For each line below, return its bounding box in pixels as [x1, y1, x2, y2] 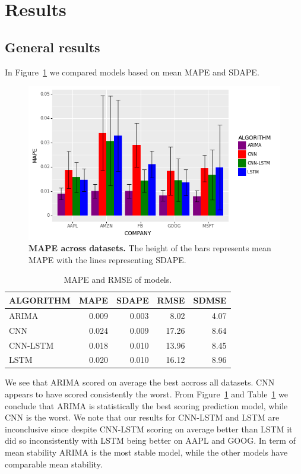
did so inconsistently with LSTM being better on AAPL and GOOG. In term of [5, 434, 296, 447]
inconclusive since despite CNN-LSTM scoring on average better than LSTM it [5, 422, 293, 435]
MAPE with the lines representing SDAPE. [28, 253, 186, 266]
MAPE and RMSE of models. [64, 273, 172, 286]
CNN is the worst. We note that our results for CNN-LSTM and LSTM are [5, 411, 280, 424]
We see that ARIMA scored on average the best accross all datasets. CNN [5, 376, 275, 388]
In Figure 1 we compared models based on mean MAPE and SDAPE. [5, 65, 259, 78]
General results [5, 37, 100, 56]
